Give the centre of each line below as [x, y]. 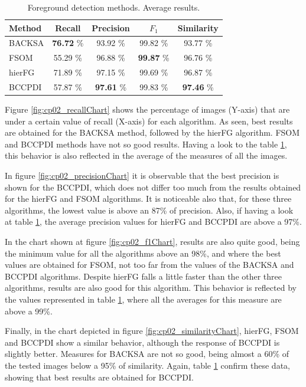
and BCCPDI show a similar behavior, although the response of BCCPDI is [142, 342]
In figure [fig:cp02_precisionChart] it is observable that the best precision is [142, 176]
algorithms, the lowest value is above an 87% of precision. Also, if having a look [149, 210]
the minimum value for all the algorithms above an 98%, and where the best [143, 253]
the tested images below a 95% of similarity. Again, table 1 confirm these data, [147, 365]
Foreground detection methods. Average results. [114, 7]
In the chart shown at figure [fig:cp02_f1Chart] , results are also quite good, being [152, 241]
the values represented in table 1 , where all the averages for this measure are [143, 299]
